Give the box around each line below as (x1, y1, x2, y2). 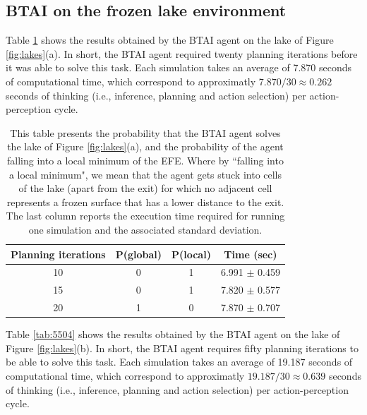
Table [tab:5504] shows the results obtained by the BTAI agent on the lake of (6, 327, 340, 342)
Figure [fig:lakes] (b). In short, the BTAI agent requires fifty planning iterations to (6, 340, 359, 355)
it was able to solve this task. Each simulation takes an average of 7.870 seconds (6, 60, 351, 75)
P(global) (115, 246, 162, 261)
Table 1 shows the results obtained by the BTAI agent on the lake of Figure (6, 32, 334, 47)
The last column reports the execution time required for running (6, 208, 285, 223)
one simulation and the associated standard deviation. (28, 222, 263, 236)
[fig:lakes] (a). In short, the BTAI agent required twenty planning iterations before (6, 46, 358, 61)
